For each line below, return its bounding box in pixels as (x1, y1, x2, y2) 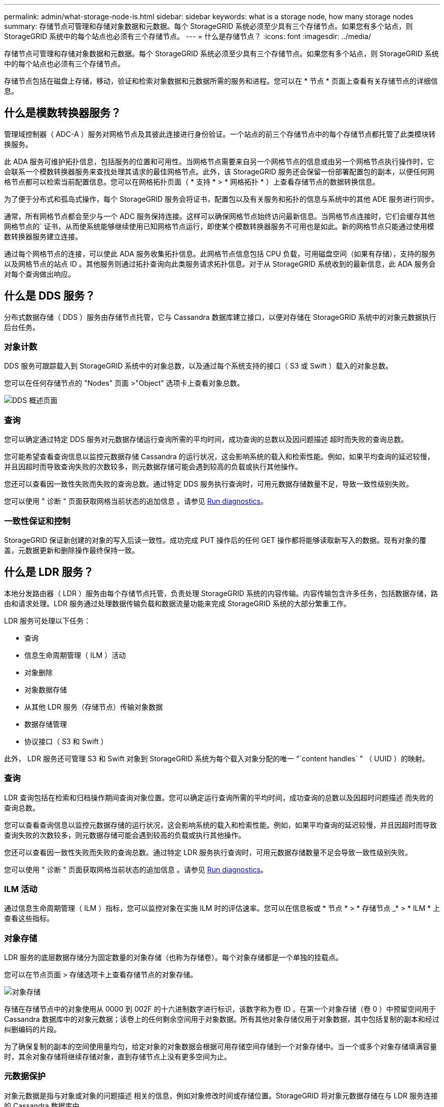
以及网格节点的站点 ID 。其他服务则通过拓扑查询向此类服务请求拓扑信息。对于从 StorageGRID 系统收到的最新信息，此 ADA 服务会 (4, 259, 436, 268)
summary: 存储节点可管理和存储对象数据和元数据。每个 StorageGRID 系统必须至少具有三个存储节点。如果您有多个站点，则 (4, 22, 413, 30)
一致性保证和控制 (4, 515, 70, 526)
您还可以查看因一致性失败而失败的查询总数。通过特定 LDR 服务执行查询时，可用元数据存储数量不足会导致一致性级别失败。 (4, 847, 412, 857)
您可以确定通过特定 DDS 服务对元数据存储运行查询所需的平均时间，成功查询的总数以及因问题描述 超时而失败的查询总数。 (4, 435, 408, 444)
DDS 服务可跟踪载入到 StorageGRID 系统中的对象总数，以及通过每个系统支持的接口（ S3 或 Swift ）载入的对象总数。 (4, 361, 393, 371)
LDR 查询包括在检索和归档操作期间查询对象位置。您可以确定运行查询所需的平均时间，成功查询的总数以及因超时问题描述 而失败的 (4, 793, 433, 802)
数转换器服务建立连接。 (4, 232, 82, 241)
